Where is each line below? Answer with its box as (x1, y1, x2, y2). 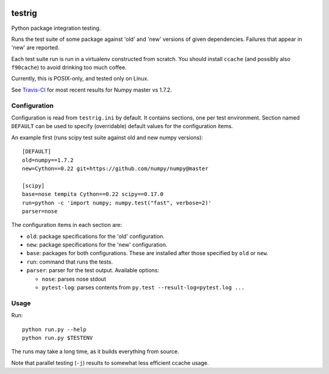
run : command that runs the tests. (26, 258, 113, 265)
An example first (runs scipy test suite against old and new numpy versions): (11, 134, 203, 141)
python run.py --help (22, 326, 87, 333)
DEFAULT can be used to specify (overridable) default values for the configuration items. (11, 123, 233, 130)
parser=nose (22, 207, 58, 215)
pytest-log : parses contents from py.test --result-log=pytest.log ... (41, 284, 245, 291)
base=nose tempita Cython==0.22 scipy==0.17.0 (22, 191, 164, 198)
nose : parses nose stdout (41, 275, 107, 282)
